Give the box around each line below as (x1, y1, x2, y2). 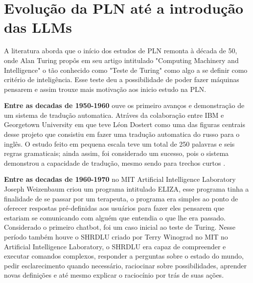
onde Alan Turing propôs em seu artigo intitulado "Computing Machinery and (4, 55, 239, 65)
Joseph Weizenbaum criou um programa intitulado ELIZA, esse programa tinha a (4, 184, 249, 194)
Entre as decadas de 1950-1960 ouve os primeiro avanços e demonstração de (4, 100, 245, 110)
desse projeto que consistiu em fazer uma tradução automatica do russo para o (4, 129, 240, 139)
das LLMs (4, 17, 72, 37)
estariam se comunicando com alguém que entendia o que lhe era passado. (4, 212, 226, 222)
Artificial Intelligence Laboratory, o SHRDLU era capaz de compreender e (4, 241, 226, 251)
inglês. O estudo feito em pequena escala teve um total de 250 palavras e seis (4, 138, 235, 149)
